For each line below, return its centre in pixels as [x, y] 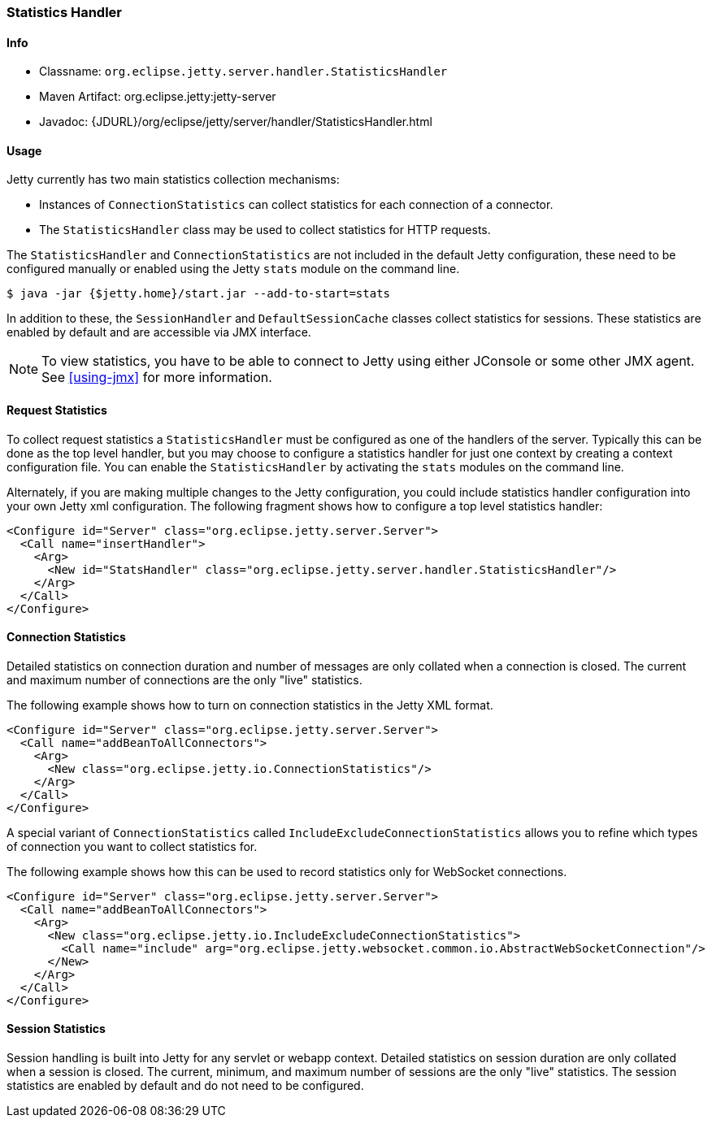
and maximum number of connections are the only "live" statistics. [185, 679]
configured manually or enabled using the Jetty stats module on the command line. [233, 269]
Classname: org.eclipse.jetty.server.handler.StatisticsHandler [243, 72]
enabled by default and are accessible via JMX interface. [159, 332]
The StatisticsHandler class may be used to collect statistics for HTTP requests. [265, 230]
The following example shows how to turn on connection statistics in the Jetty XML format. [250, 705]
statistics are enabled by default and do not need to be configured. [185, 1086]
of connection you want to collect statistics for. [132, 846]
